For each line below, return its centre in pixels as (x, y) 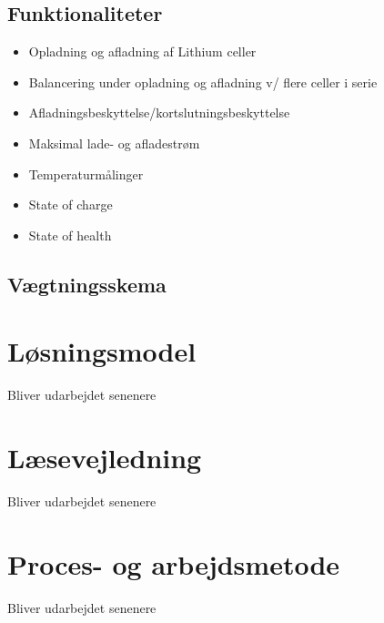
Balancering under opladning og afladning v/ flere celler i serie (203, 82)
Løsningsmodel (102, 351)
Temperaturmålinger (86, 174)
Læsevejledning (105, 458)
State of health (70, 235)
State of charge (71, 204)
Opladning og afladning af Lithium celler (142, 51)
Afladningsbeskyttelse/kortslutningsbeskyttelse (159, 112)
